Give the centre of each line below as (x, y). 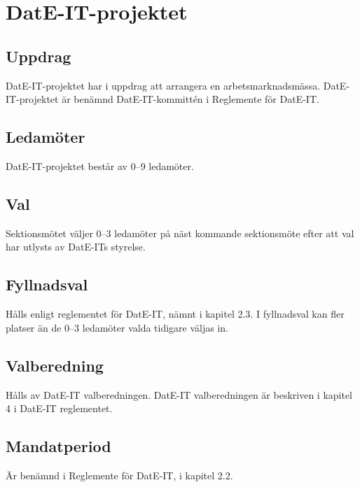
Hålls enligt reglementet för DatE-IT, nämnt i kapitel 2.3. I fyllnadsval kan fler (175, 314)
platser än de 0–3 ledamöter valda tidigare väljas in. (117, 327)
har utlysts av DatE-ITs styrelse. (76, 247)
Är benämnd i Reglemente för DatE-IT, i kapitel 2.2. (119, 475)
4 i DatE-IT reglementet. (59, 408)
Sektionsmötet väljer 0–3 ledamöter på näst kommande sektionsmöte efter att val (180, 233)
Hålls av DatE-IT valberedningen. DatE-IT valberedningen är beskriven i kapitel (179, 394)
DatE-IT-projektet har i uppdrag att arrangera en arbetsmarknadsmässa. (163, 85)
